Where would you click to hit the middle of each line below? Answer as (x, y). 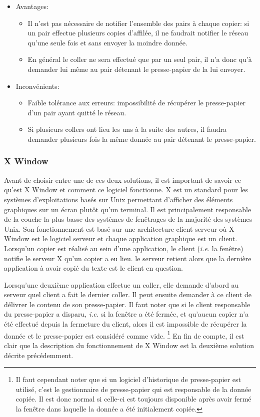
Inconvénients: (37, 86)
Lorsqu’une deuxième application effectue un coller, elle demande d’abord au (121, 284)
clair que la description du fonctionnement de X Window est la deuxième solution (129, 345)
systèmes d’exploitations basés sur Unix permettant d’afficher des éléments (118, 199)
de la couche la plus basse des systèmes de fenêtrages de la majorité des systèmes (128, 219)
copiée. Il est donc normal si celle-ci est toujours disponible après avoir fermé (133, 399)
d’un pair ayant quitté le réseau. (77, 112)
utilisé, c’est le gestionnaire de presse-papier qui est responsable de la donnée (133, 389)
